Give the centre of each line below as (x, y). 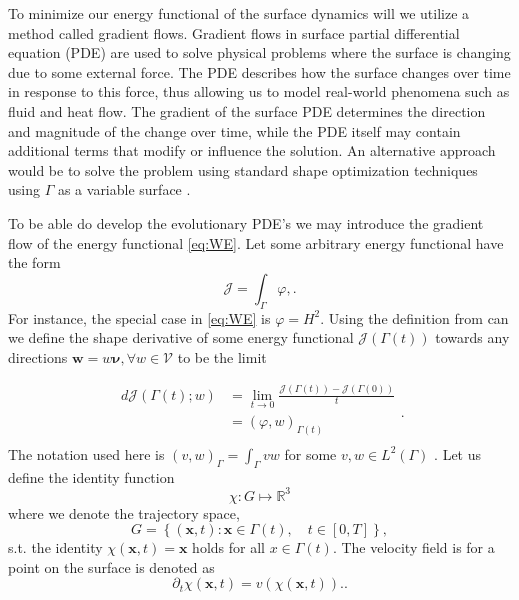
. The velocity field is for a (413, 547)
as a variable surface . (124, 189)
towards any (472, 337)
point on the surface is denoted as (111, 566)
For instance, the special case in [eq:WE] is (139, 317)
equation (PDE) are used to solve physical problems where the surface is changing (259, 52)
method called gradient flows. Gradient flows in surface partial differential (234, 32)
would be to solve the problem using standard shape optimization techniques (243, 169)
